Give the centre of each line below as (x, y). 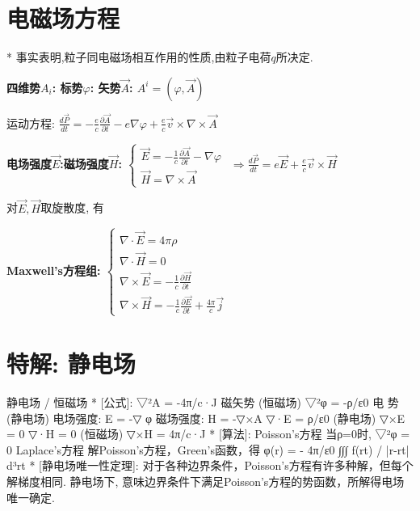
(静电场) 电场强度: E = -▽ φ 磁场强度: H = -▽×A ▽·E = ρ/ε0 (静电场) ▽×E (206, 418)
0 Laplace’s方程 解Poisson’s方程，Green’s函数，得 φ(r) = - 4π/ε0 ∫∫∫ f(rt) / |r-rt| (208, 449)
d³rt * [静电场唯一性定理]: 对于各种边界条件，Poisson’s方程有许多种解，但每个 (210, 465)
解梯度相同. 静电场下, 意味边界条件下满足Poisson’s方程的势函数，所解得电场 (206, 481)
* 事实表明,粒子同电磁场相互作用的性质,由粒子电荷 (139, 57)
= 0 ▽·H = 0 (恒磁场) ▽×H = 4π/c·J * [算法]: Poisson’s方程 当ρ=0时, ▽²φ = (208, 434)
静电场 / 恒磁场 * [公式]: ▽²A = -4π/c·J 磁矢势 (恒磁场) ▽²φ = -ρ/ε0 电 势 (203, 402)
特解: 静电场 (71, 363)
